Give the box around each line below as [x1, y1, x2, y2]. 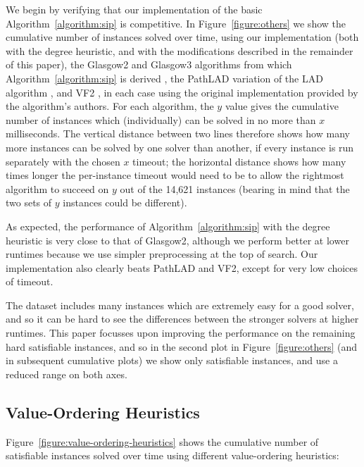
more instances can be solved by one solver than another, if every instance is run [6, 139, 354, 154]
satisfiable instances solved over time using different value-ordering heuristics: [6, 448, 339, 463]
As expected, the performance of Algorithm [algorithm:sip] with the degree [6, 218, 330, 233]
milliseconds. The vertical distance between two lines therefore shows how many [6, 126, 350, 141]
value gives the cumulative [225, 99, 339, 113]
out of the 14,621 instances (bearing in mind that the [120, 181, 350, 196]
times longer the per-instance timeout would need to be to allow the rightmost [6, 168, 344, 182]
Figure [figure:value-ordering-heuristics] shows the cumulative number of [6, 434, 319, 449]
